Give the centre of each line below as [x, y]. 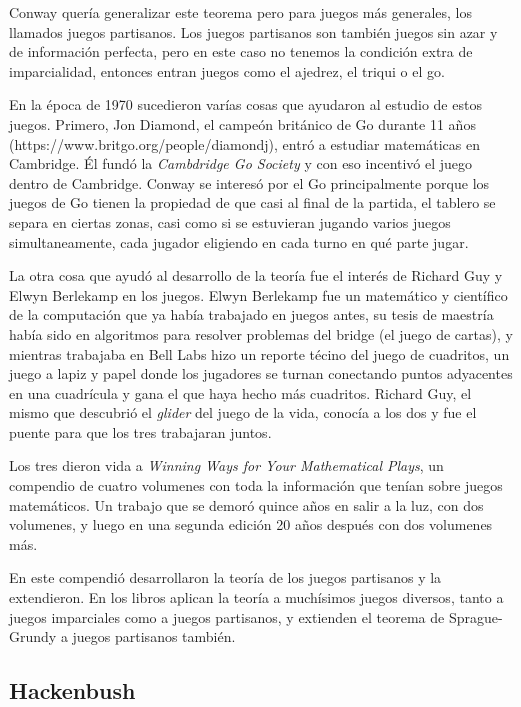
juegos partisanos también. [154, 636]
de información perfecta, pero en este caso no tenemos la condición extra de [241, 51]
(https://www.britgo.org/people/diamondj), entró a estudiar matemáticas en [244, 143]
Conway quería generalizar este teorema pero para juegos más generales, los [240, 12]
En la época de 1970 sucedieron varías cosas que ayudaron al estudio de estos [245, 104]
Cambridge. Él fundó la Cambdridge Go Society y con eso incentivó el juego [241, 163]
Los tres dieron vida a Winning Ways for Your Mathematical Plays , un [226, 465]
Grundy [33, 636]
